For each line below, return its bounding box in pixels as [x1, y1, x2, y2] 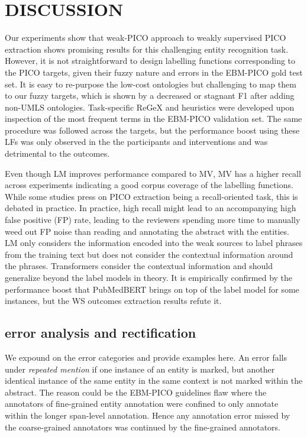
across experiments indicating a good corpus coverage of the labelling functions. [5, 179, 293, 191]
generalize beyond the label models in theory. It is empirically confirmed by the [5, 271, 293, 283]
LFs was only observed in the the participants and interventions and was [5, 135, 268, 148]
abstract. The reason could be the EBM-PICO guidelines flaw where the [5, 386, 267, 398]
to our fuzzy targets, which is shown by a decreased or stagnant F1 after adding [5, 89, 295, 102]
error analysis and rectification [5, 323, 196, 342]
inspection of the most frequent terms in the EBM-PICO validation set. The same [5, 112, 302, 125]
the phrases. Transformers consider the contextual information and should [5, 260, 273, 272]
